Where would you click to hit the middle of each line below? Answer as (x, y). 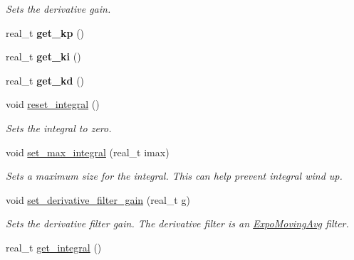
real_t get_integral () (54, 247)
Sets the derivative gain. (58, 9)
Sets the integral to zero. (59, 128)
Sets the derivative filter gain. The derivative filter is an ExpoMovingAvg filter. (177, 223)
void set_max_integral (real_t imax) (88, 152)
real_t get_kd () (45, 80)
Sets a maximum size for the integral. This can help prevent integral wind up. (174, 176)
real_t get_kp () (45, 32)
